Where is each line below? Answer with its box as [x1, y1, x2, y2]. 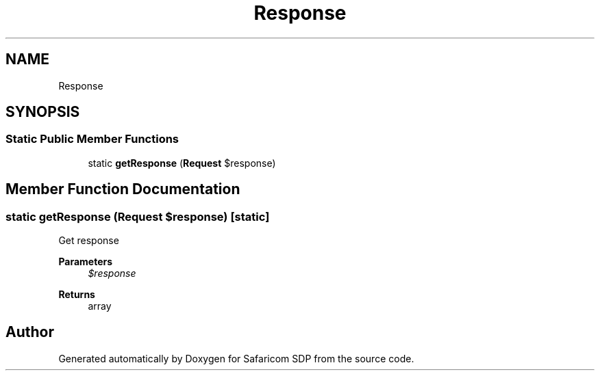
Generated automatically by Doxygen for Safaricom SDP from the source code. [58, 352, 414, 364]
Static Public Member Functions [5, 132, 179, 146]
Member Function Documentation [5, 180, 240, 198]
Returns [58, 288, 95, 301]
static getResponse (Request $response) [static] [5, 209, 270, 224]
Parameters [58, 256, 113, 268]
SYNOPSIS [5, 103, 80, 121]
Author [5, 323, 54, 341]
